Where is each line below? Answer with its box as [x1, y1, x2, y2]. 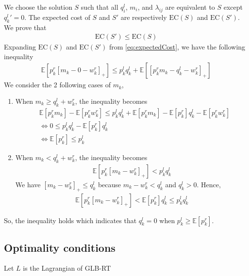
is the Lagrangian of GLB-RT [23, 262, 111, 273]
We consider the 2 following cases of [4, 80, 111, 90]
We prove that [4, 22, 47, 32]
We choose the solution [4, 2, 72, 12]
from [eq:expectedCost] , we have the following [109, 42, 246, 52]
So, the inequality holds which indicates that [4, 215, 137, 225]
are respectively [120, 12, 167, 22]
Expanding [4, 42, 36, 52]
